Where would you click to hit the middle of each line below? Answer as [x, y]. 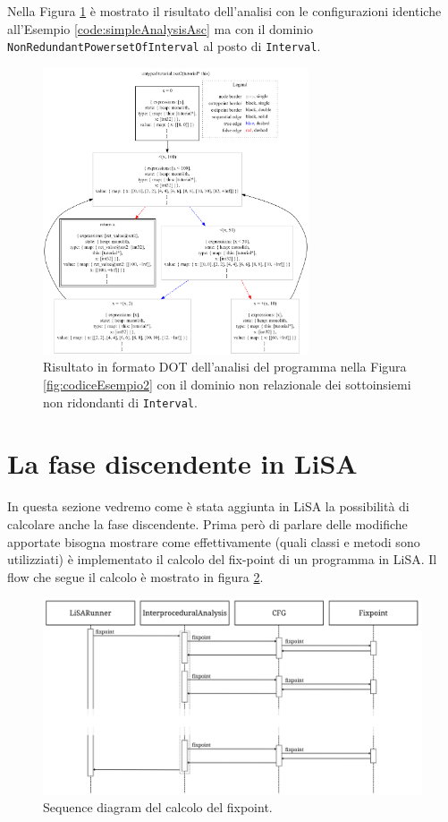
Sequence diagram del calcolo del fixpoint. [158, 807]
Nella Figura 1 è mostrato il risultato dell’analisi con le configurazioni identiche [224, 11]
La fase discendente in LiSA [182, 463]
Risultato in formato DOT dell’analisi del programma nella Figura [225, 367]
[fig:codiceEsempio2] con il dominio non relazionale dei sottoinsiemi [227, 384]
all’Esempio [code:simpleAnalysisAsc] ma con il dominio [161, 28]
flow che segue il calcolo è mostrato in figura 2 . [135, 576]
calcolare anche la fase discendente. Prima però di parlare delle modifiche [207, 523]
